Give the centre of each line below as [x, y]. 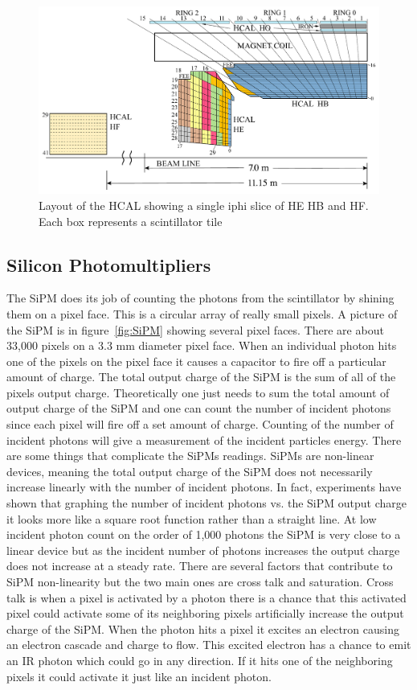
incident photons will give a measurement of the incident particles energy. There [204, 439]
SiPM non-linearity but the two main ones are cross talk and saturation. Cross [200, 582]
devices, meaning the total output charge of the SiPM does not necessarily [190, 471]
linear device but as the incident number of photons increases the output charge [203, 550]
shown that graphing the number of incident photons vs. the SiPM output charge [206, 503]
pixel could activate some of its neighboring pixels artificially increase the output [205, 613]
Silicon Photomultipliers [109, 264]
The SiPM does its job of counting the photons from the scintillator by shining [200, 298]
